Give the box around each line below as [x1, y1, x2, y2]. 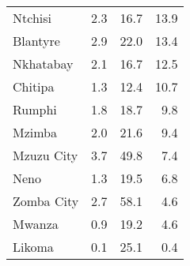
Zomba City [13, 192, 79, 210]
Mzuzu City [13, 146, 78, 164]
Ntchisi [13, 9, 51, 27]
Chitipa [13, 77, 55, 96]
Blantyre [13, 32, 60, 50]
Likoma [13, 238, 54, 256]
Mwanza [13, 215, 59, 233]
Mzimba [13, 123, 58, 141]
